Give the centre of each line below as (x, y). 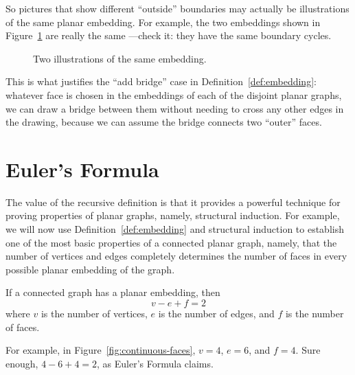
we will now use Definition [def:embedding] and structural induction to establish (175, 229)
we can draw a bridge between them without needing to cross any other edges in (175, 108)
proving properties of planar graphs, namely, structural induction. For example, (173, 215)
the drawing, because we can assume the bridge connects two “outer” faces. (164, 122)
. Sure (308, 350)
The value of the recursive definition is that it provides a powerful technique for (173, 202)
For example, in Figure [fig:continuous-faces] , (101, 350)
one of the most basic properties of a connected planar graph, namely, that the (171, 242)
